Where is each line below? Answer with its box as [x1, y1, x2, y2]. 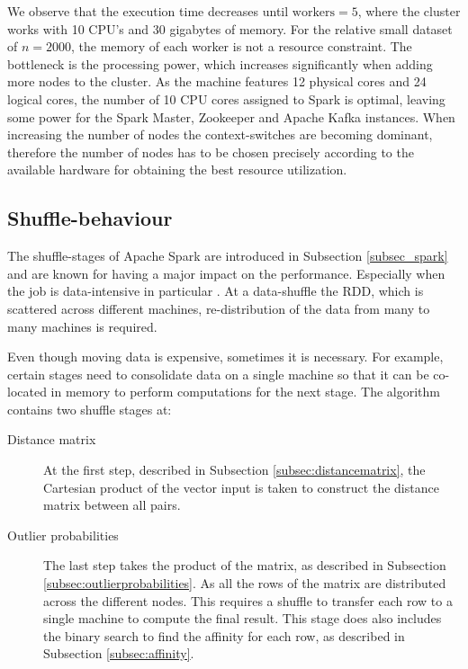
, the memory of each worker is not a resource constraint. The [71, 37, 412, 56]
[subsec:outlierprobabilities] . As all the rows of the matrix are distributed [43, 574, 446, 593]
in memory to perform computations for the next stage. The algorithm [50, 382, 441, 401]
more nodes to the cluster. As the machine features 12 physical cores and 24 [7, 72, 427, 91]
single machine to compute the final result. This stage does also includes [43, 609, 442, 628]
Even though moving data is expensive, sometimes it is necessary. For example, [7, 347, 444, 366]
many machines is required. [7, 317, 157, 335]
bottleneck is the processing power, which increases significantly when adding [7, 54, 433, 73]
